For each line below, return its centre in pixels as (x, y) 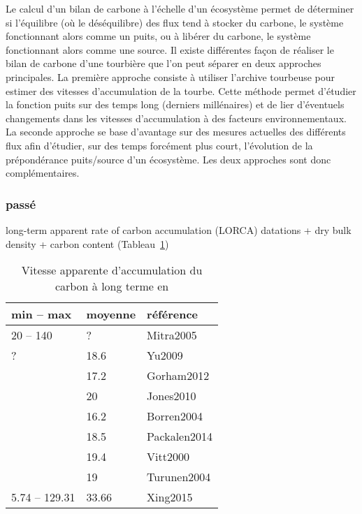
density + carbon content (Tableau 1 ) (87, 243)
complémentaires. (43, 173)
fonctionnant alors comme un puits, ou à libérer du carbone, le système (158, 36)
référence (173, 314)
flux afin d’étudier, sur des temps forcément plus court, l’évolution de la (159, 145)
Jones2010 (172, 396)
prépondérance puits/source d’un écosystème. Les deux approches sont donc (168, 159)
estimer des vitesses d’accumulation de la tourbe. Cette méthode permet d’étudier (181, 90)
